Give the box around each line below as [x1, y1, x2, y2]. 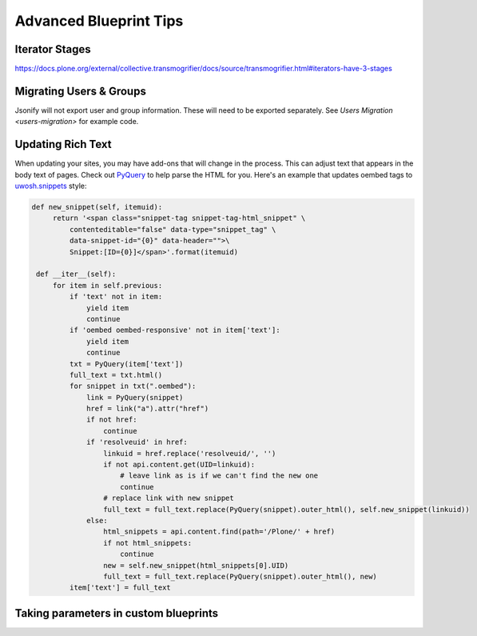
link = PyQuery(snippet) [86, 393, 184, 402]
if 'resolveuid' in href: [86, 438, 188, 447]
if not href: [86, 415, 137, 424]
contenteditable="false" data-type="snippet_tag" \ [69, 225, 276, 234]
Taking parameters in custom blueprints [14, 606, 219, 620]
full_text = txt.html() [69, 370, 163, 379]
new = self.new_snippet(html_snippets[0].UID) [102, 561, 289, 570]
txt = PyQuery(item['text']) [69, 359, 184, 368]
